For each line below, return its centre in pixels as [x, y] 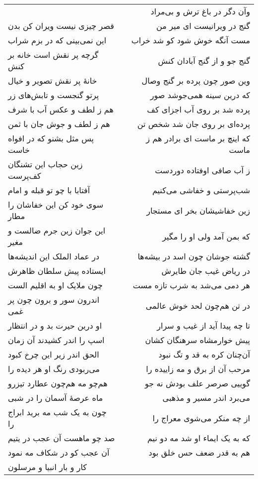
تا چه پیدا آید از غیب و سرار [203, 325]
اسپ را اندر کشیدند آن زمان [56, 340]
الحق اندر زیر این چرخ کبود [54, 354]
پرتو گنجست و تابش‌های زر [54, 95]
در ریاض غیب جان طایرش [206, 271]
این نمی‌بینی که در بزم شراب [57, 40]
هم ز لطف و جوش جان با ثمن [59, 124]
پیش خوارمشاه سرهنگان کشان [197, 340]
